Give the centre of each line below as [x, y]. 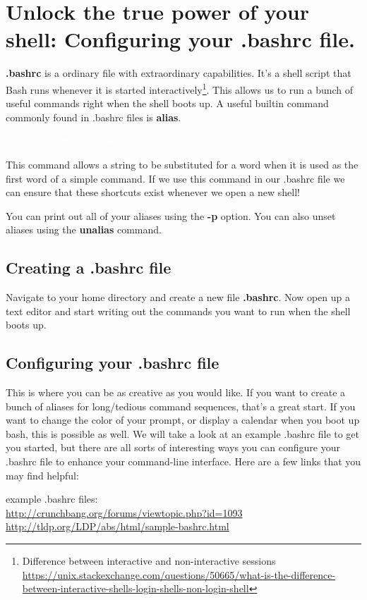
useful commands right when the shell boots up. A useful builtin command [167, 103]
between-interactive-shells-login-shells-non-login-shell [136, 588]
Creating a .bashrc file [89, 268]
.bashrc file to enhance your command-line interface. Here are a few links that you [183, 461]
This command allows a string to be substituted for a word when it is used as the [182, 164]
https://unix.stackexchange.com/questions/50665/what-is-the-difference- [179, 574]
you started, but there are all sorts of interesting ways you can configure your [173, 447]
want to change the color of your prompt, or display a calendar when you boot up [183, 420]
